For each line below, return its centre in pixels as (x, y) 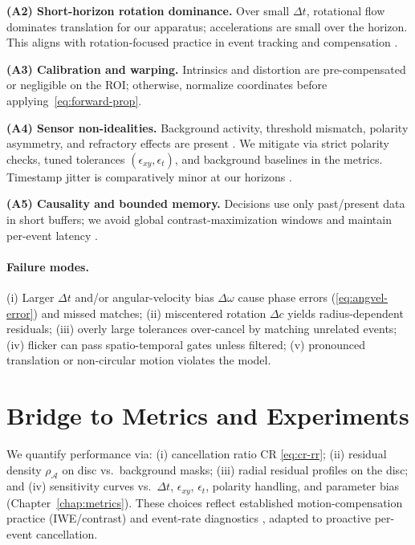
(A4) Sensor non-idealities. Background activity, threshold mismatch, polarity (207, 127)
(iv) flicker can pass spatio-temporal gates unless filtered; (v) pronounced (186, 344)
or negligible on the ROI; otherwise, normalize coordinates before (167, 85)
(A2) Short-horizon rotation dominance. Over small (148, 10)
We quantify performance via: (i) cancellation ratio (132, 454)
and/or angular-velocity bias (144, 297)
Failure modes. (48, 266)
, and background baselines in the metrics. (279, 159)
